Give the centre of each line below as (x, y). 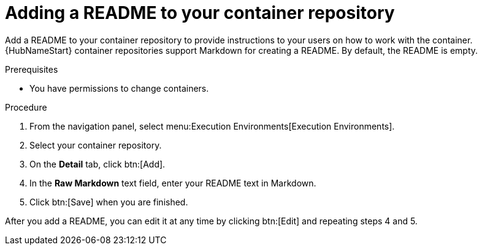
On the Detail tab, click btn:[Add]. (98, 164)
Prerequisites (32, 69)
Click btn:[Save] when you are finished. (109, 202)
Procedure (26, 107)
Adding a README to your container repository (200, 13)
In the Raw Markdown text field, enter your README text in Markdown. (173, 183)
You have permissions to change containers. (119, 88)
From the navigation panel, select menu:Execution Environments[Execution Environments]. (212, 126)
